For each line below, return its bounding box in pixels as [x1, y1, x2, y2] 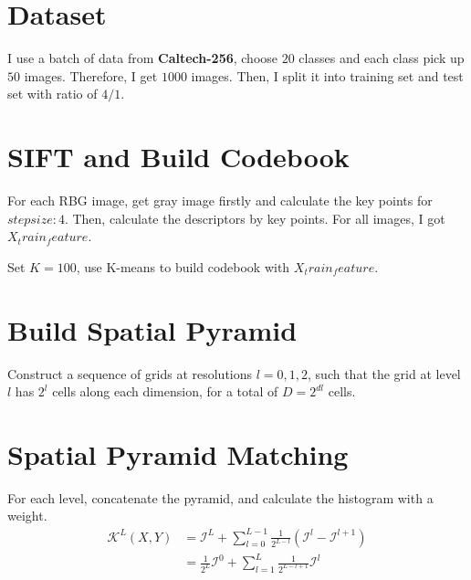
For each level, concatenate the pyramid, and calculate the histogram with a [7, 488, 434, 507]
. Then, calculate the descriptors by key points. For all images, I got [64, 208, 445, 227]
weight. [7, 506, 47, 525]
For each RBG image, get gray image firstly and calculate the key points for [7, 191, 433, 210]
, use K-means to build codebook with [76, 257, 290, 276]
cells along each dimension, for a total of [52, 382, 278, 401]
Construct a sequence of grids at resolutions [7, 364, 253, 383]
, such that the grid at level [308, 364, 461, 383]
